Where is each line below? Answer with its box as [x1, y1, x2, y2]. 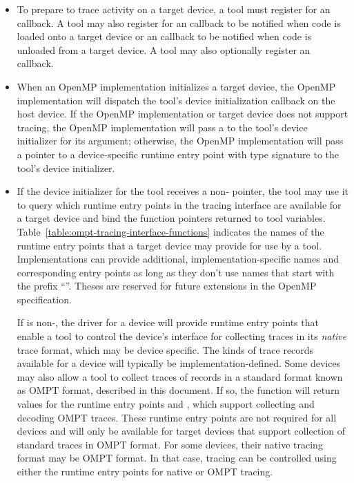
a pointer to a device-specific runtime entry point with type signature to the [17, 146, 339, 161]
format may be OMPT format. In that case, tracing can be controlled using [17, 451, 337, 465]
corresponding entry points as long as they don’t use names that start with [17, 265, 335, 279]
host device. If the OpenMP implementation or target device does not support [17, 106, 348, 121]
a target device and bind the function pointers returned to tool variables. [17, 211, 326, 225]
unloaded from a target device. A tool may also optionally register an [17, 42, 311, 57]
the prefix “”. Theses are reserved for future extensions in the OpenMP [17, 278, 317, 293]
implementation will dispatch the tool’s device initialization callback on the [17, 93, 335, 107]
